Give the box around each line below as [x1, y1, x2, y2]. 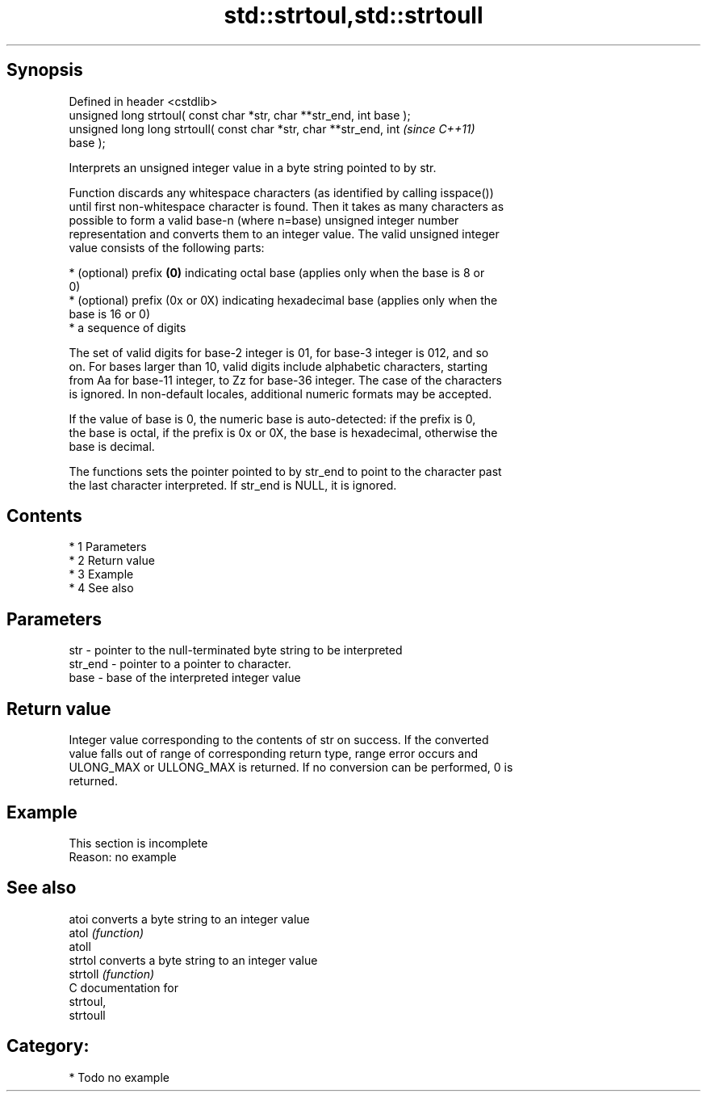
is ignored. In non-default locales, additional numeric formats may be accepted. [69, 386, 492, 401]
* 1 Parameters [69, 540, 147, 554]
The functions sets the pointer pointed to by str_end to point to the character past [69, 464, 502, 478]
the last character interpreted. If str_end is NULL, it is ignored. [69, 477, 397, 492]
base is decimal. [69, 439, 155, 453]
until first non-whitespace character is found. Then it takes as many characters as [69, 199, 504, 213]
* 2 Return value [69, 553, 155, 568]
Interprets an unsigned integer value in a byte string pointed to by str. [69, 160, 437, 175]
